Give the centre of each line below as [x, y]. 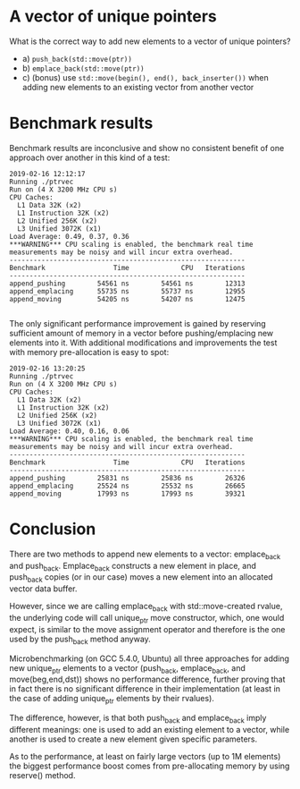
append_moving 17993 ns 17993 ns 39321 [127, 494]
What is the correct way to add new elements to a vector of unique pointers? [150, 41]
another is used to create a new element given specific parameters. [133, 739]
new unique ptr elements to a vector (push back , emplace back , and [127, 669]
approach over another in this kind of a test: [90, 157]
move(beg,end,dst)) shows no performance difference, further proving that [147, 679]
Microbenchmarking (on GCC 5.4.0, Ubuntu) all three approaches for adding [150, 658]
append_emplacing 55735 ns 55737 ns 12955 [127, 291]
